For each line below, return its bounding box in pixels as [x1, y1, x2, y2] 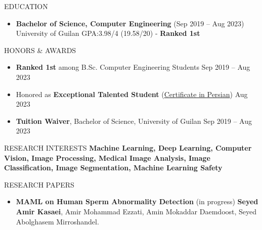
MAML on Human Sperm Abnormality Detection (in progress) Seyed [16, 196, 258, 207]
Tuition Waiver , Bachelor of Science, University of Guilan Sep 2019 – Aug [16, 115, 252, 126]
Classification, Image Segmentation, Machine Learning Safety [4, 162, 223, 173]
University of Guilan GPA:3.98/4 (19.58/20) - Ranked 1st [16, 28, 200, 38]
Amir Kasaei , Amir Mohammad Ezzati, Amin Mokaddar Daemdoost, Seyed [16, 206, 257, 216]
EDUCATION [4, 1, 48, 11]
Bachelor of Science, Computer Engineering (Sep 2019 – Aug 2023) [16, 18, 244, 28]
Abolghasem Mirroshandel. [16, 216, 99, 226]
